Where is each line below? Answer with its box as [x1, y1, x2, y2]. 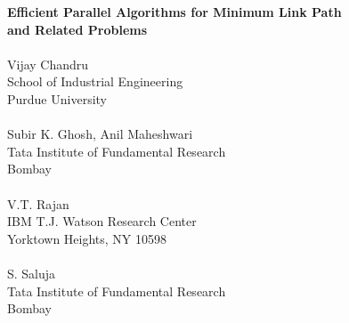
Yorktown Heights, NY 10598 [7, 229, 167, 247]
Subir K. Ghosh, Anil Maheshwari [7, 125, 193, 143]
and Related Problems [7, 20, 148, 38]
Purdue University [7, 89, 107, 108]
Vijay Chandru [7, 54, 89, 73]
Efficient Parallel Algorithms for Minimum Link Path [7, 3, 342, 20]
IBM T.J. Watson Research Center [7, 212, 197, 230]
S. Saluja [7, 263, 56, 282]
